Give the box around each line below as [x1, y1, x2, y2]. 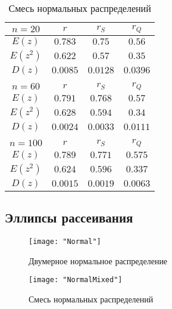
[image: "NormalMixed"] [29, 276, 123, 285]
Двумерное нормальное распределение [29, 254, 168, 267]
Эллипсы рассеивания [5, 208, 133, 227]
